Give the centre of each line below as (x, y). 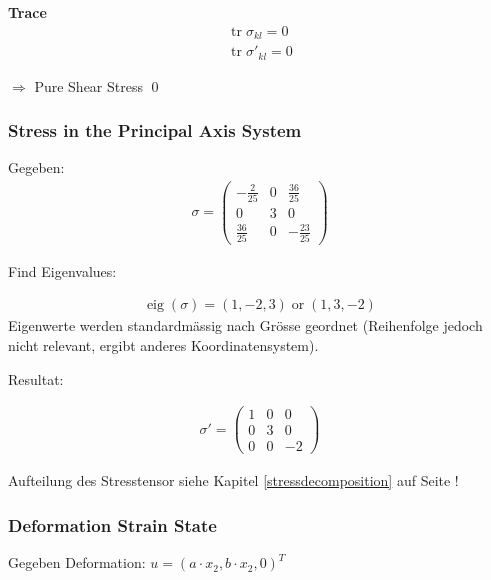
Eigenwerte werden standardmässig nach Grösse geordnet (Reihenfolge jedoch (245, 325)
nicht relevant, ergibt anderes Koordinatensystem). (163, 345)
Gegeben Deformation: (77, 562)
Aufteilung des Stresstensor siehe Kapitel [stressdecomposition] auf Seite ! (233, 480)
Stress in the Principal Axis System (155, 130)
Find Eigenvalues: (62, 270)
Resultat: (36, 378)
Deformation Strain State (112, 524)
